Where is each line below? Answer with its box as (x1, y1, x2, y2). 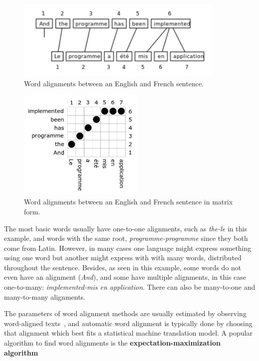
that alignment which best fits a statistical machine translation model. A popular (4, 328, 253, 338)
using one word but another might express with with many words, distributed (4, 252, 242, 263)
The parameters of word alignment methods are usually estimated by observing (4, 308, 247, 319)
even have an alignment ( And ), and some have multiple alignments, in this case (4, 272, 247, 282)
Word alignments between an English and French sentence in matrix (24, 196, 233, 207)
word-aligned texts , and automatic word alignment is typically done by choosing (4, 318, 253, 328)
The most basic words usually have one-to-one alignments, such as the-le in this (4, 223, 247, 233)
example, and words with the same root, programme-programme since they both (4, 233, 248, 243)
